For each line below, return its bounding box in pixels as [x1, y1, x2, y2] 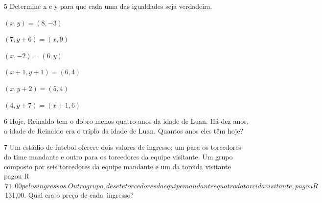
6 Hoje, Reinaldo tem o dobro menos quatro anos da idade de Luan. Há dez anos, [4, 116, 249, 126]
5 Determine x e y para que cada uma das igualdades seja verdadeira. [4, 1, 212, 11]
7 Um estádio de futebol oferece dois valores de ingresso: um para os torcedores [4, 142, 241, 152]
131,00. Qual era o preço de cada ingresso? [5, 190, 134, 200]
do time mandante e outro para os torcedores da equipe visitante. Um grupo [4, 151, 233, 161]
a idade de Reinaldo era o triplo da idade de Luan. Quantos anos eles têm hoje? [4, 125, 244, 135]
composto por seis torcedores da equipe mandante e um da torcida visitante [4, 161, 231, 171]
